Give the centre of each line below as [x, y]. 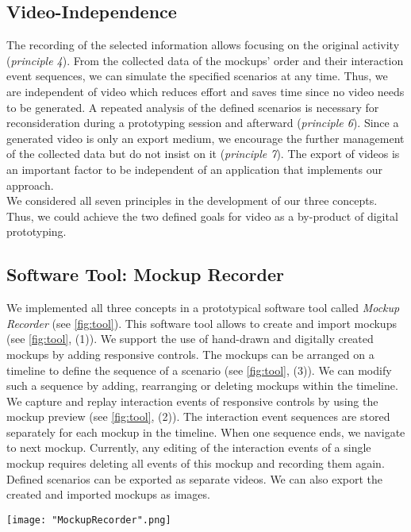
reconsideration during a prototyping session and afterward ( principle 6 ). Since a [203, 123]
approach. [30, 185]
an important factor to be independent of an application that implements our [194, 169]
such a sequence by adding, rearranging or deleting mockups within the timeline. [202, 386]
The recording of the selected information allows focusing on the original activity [203, 45]
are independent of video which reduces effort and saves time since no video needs [205, 91]
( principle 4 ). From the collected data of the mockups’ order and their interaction [205, 60]
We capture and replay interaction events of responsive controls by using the [192, 401]
